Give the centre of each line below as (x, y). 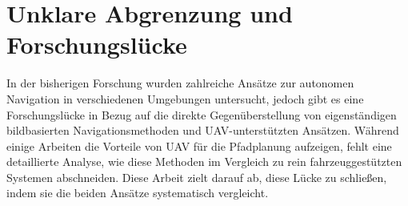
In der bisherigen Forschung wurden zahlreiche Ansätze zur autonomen (180, 83)
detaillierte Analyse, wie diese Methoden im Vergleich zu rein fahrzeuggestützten (204, 162)
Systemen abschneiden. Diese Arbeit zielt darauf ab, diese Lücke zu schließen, (197, 177)
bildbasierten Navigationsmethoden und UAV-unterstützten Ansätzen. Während (203, 130)
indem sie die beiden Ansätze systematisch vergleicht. (138, 193)
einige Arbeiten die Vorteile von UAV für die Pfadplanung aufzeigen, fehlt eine (199, 145)
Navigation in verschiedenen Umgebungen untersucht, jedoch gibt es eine (185, 98)
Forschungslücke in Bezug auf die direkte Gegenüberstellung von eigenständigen (202, 114)
